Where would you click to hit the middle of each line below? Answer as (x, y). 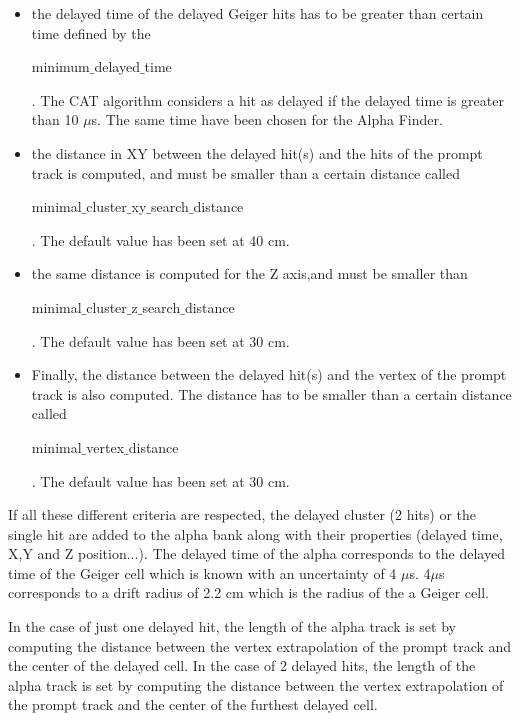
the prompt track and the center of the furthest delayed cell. (193, 704)
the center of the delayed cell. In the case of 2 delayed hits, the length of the (242, 665)
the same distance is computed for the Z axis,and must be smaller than (249, 273)
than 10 (55, 119)
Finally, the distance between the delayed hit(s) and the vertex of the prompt (269, 374)
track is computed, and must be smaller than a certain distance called (245, 172)
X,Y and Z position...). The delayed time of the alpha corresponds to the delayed (256, 553)
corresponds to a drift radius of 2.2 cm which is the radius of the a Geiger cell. (248, 592)
